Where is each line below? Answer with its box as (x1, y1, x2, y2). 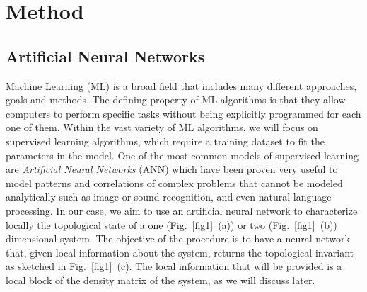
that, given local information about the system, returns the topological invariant (6, 245, 354, 259)
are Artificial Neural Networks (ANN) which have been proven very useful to (6, 162, 338, 176)
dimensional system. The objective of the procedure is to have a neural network (6, 231, 350, 246)
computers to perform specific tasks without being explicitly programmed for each (6, 106, 361, 120)
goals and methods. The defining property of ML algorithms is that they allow (6, 92, 346, 107)
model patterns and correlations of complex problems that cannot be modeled (6, 175, 343, 190)
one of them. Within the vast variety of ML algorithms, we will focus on (6, 120, 318, 135)
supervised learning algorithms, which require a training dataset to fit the (6, 133, 325, 148)
